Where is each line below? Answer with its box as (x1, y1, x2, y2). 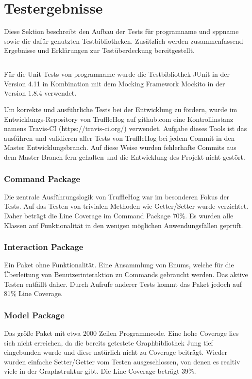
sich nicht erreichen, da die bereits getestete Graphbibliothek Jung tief (4, 337, 213, 347)
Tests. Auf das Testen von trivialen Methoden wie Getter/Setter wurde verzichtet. (4, 201, 249, 211)
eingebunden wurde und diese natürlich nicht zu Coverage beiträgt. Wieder (4, 347, 227, 357)
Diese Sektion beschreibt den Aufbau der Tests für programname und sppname (4, 26, 239, 36)
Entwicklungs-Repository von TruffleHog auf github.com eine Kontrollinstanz (4, 114, 234, 124)
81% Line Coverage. (4, 288, 63, 298)
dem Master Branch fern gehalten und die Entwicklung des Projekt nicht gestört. (4, 152, 245, 162)
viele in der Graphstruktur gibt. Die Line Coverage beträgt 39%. (4, 366, 196, 376)
